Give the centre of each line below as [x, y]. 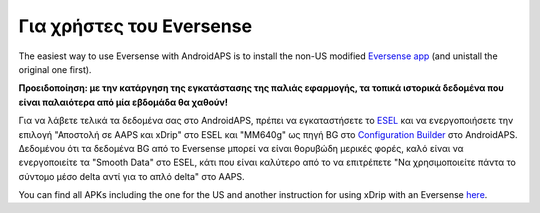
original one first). [55, 69]
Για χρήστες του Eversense [135, 26]
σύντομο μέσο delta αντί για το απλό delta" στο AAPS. [131, 176]
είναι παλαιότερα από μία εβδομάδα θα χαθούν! [123, 102]
